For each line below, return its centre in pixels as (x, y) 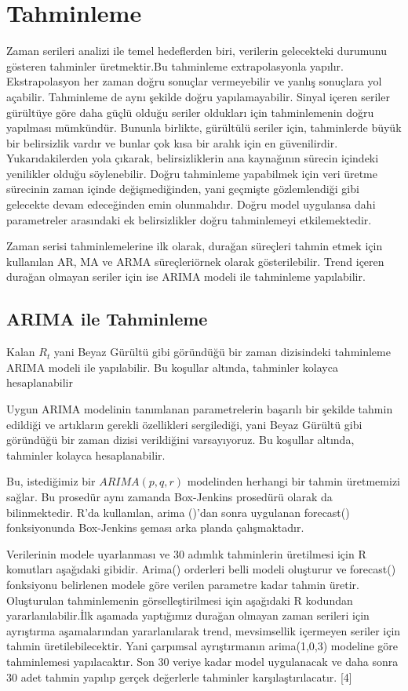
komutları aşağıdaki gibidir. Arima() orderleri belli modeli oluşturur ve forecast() (201, 569)
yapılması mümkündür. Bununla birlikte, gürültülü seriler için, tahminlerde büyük (204, 127)
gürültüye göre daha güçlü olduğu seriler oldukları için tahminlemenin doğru (190, 112)
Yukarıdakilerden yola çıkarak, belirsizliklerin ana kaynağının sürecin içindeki (193, 158)
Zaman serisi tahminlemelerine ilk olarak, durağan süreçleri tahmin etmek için (195, 246)
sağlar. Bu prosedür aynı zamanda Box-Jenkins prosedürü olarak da (169, 496)
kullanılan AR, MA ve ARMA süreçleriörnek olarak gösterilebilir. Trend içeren (195, 261)
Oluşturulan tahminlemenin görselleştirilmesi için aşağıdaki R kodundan (180, 600)
